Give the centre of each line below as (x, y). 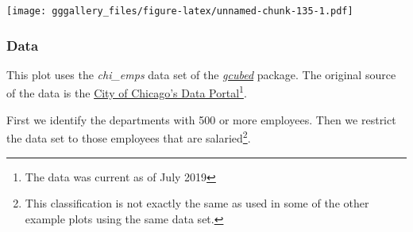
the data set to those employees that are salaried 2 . (129, 137)
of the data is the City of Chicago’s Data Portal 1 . (127, 92)
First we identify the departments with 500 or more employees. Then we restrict (201, 119)
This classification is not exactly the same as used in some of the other (197, 203)
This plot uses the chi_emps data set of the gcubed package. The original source (201, 74)
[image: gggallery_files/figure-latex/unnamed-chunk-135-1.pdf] (180, 11)
